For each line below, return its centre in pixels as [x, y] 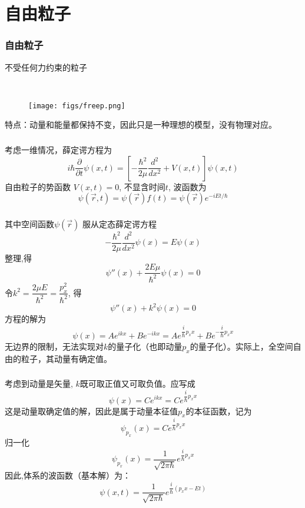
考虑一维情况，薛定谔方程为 [58, 149]
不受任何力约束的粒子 [46, 67]
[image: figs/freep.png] [77, 106]
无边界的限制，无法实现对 [54, 346]
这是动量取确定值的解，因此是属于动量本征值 [91, 411]
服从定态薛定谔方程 [120, 224]
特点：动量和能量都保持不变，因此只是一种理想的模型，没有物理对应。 [141, 124]
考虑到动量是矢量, [39, 384]
